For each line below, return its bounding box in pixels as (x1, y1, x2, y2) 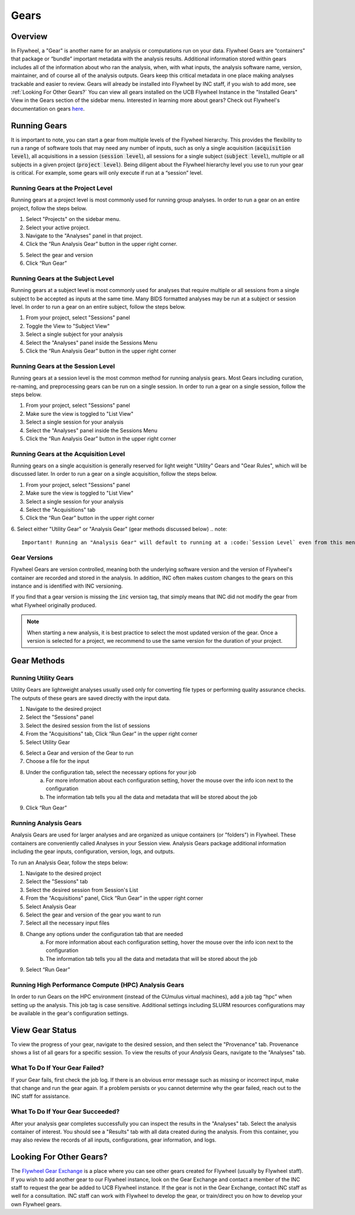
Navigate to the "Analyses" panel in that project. (25, 232, 143, 239)
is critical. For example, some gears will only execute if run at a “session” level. (11, 169, 204, 177)
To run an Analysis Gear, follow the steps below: (11, 859, 128, 866)
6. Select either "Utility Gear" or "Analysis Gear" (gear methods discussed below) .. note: (11, 525, 228, 533)
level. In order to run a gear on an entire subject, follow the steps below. (11, 303, 186, 310)
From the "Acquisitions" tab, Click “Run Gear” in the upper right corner (25, 730, 198, 738)
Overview (11, 31, 48, 41)
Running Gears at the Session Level (11, 362, 115, 370)
